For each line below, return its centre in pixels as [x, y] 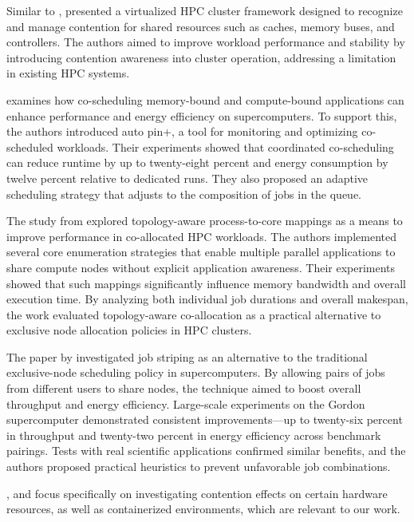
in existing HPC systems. [68, 73]
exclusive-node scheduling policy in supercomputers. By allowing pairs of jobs [196, 372]
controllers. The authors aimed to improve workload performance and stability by [206, 42]
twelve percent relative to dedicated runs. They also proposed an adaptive [187, 178]
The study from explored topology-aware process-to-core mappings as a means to [205, 221]
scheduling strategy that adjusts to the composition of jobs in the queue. [184, 194]
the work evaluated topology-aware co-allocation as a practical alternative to [194, 314]
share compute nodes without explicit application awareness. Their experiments [201, 267]
